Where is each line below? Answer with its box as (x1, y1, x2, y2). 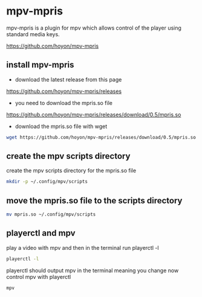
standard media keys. (6, 30, 60, 37)
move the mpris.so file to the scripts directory (6, 195, 183, 206)
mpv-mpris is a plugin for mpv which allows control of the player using (6, 24, 181, 31)
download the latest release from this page (15, 75, 122, 83)
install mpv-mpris (6, 60, 74, 70)
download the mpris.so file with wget (15, 123, 108, 130)
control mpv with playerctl (6, 273, 71, 280)
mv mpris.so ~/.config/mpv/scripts (6, 211, 96, 218)
